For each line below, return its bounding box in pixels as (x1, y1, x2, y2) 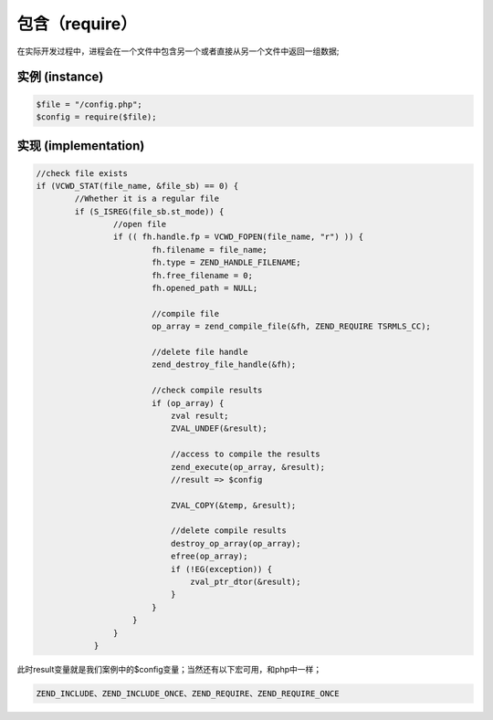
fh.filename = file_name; (151, 245, 268, 255)
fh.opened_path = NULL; (151, 283, 258, 294)
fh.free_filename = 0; (151, 270, 253, 280)
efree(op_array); (170, 551, 248, 561)
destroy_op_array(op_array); (170, 538, 301, 548)
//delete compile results (170, 526, 287, 536)
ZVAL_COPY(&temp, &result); (170, 500, 297, 510)
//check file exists (36, 168, 128, 178)
